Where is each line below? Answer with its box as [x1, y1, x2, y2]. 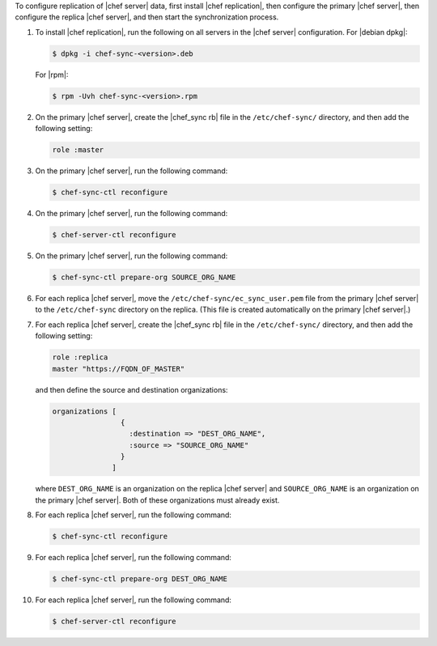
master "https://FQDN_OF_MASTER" [52, 364, 185, 373]
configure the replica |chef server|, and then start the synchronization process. [15, 12, 279, 22]
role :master [52, 146, 104, 155]
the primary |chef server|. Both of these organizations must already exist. [35, 495, 280, 505]
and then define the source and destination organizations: [35, 385, 228, 394]
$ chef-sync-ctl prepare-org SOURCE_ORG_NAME [52, 273, 236, 282]
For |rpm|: [35, 70, 69, 79]
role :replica [52, 353, 108, 362]
